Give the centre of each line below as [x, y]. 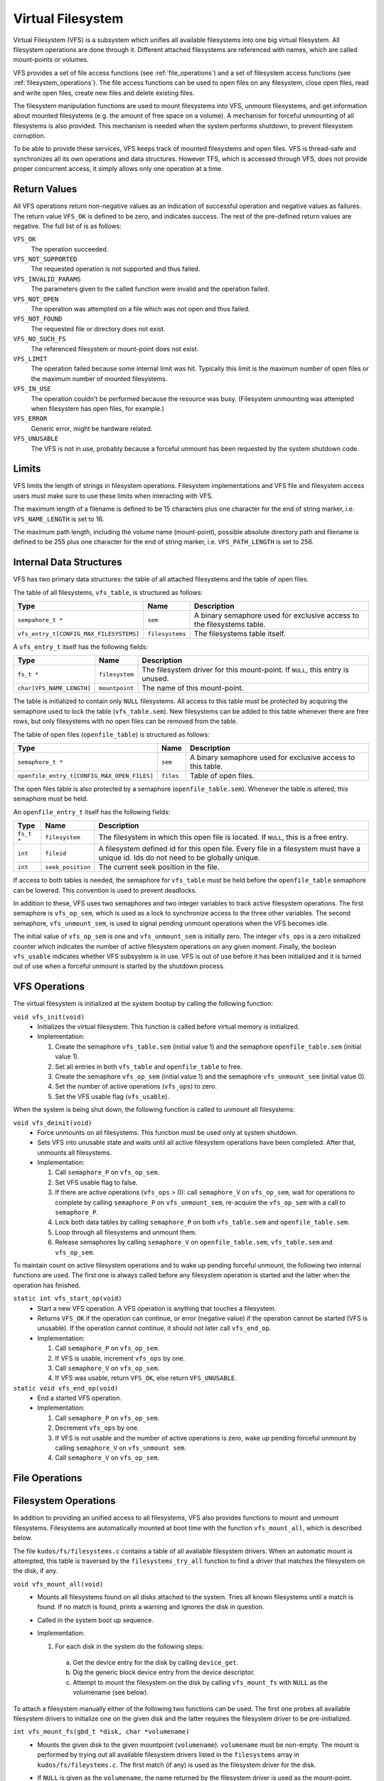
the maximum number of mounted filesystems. [99, 378]
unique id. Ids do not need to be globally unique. [180, 858]
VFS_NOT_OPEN [36, 299]
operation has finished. [47, 1285]
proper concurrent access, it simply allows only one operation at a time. [118, 169]
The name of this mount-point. [193, 688]
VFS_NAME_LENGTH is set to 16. [59, 519]
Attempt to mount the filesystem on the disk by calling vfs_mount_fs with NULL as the [201, 1682]
